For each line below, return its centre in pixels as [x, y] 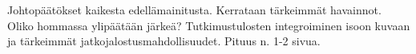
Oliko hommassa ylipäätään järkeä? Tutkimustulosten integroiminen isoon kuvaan [209, 25]
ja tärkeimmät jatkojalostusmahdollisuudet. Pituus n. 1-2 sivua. [164, 41]
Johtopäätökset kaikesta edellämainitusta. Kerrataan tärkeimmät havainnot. [194, 10]
